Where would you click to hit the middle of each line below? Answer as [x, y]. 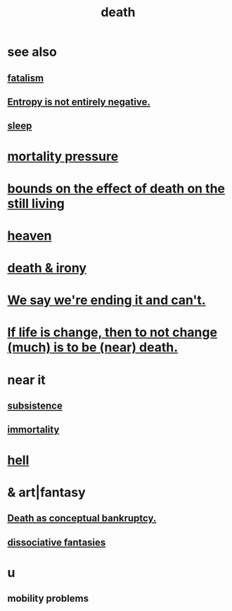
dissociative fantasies [57, 542]
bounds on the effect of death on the [116, 188]
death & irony [47, 268]
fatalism [26, 78]
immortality [33, 430]
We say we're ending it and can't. [107, 300]
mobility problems [48, 599]
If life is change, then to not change [112, 333]
